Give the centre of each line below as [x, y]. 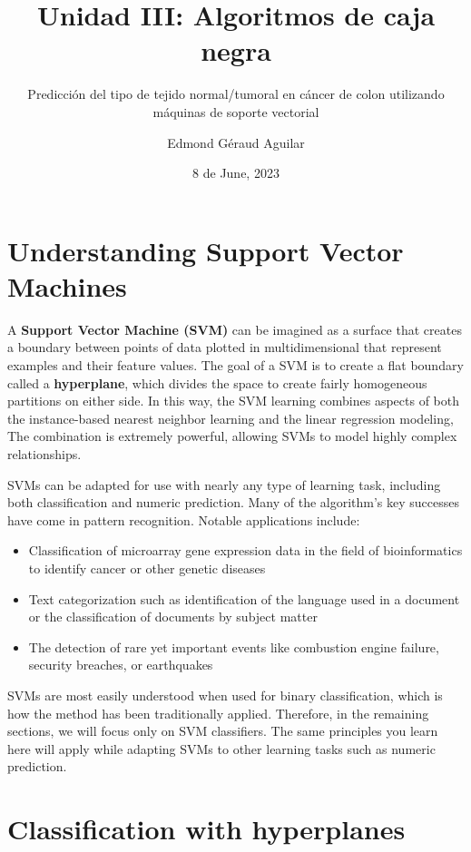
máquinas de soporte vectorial [236, 111]
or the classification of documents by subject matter [173, 617]
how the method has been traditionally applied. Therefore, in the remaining [218, 713]
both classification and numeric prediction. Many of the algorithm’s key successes [234, 502]
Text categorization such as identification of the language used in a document [244, 598]
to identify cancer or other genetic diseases [147, 568]
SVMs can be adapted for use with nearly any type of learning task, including [224, 484]
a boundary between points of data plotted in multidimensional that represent [225, 347]
